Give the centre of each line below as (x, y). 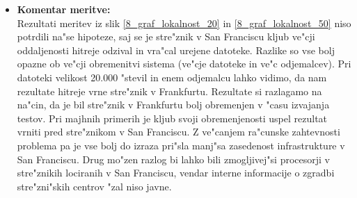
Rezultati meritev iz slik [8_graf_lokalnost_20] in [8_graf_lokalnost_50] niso (184, 23)
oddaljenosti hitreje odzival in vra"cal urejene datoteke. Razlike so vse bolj (176, 50)
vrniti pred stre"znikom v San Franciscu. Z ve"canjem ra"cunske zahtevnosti (178, 132)
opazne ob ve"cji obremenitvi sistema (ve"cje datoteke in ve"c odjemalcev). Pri (184, 64)
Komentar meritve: (64, 9)
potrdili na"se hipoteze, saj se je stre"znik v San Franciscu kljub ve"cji (166, 36)
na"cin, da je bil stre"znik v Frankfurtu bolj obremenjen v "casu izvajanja (173, 105)
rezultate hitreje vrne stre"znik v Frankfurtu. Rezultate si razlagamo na (169, 91)
